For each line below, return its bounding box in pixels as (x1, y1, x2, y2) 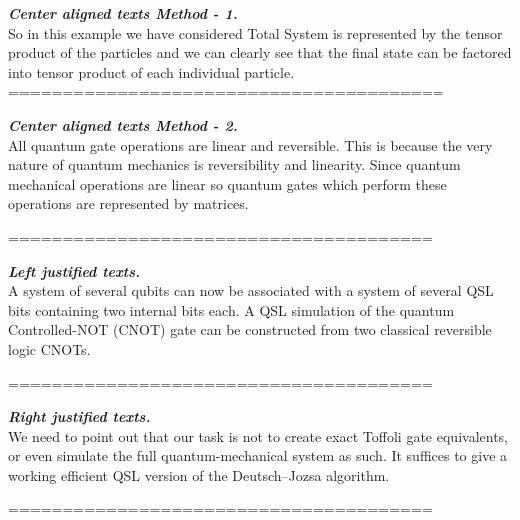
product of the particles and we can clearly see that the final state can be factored (8, 42, 512, 63)
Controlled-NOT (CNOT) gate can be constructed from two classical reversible (8, 319, 492, 340)
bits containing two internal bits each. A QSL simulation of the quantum (8, 299, 455, 320)
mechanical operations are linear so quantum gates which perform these (8, 173, 447, 194)
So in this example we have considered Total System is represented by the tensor (8, 22, 503, 43)
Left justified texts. (8, 260, 141, 281)
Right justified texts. (8, 406, 151, 427)
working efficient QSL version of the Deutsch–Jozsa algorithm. (8, 464, 390, 485)
